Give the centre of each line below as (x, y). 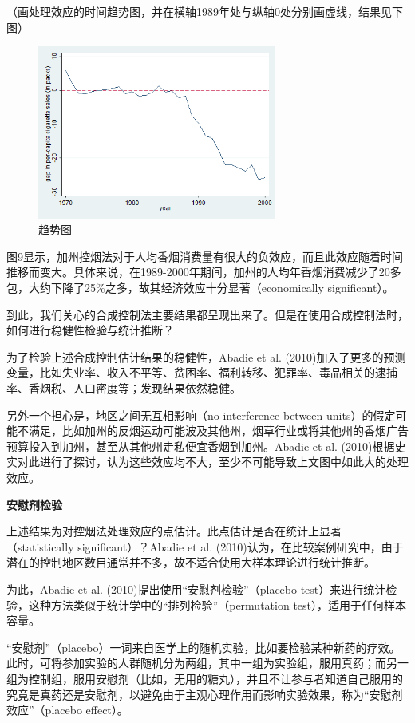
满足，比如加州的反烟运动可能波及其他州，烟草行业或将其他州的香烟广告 (218, 431)
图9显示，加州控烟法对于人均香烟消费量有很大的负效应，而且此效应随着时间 (205, 256)
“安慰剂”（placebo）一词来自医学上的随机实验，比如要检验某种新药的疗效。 (204, 647)
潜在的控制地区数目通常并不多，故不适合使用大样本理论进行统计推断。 (191, 562)
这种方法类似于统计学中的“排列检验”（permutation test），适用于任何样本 (217, 604)
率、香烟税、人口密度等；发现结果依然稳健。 (124, 388)
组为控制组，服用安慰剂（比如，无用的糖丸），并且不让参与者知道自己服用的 (205, 678)
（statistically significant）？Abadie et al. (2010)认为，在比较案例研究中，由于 (205, 546)
